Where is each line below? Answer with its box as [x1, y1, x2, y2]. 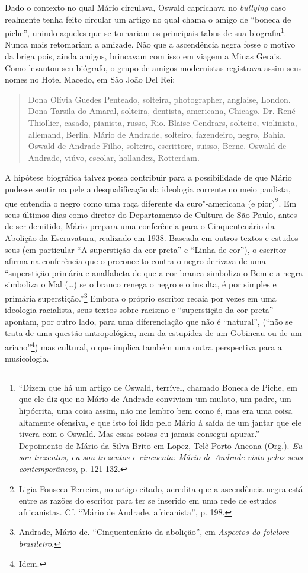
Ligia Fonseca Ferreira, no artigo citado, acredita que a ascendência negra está [18, 482, 303, 495]
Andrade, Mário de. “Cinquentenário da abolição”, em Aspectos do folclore [18, 525, 290, 538]
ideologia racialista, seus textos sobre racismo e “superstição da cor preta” [5, 303, 274, 316]
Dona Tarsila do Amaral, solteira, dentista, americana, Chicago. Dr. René [28, 105, 296, 117]
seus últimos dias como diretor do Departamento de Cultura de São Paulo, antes [5, 208, 297, 220]
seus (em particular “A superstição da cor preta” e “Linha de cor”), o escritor [5, 243, 287, 255]
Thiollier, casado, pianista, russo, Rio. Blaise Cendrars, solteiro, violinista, [28, 116, 297, 128]
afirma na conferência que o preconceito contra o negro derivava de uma [5, 255, 266, 267]
